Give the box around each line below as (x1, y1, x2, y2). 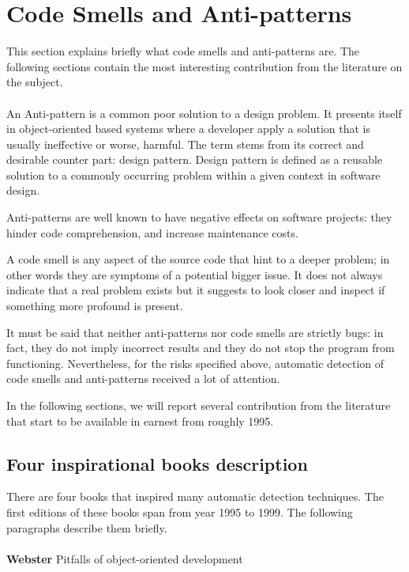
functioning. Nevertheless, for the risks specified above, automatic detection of (6, 354, 385, 371)
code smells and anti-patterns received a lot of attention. (6, 370, 280, 387)
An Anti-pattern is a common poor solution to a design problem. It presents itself (6, 104, 402, 121)
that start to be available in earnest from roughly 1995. (6, 412, 274, 429)
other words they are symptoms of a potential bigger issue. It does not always (6, 266, 383, 282)
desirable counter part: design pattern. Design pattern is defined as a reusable (6, 151, 383, 168)
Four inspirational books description (6, 451, 308, 475)
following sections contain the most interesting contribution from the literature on (6, 58, 403, 74)
